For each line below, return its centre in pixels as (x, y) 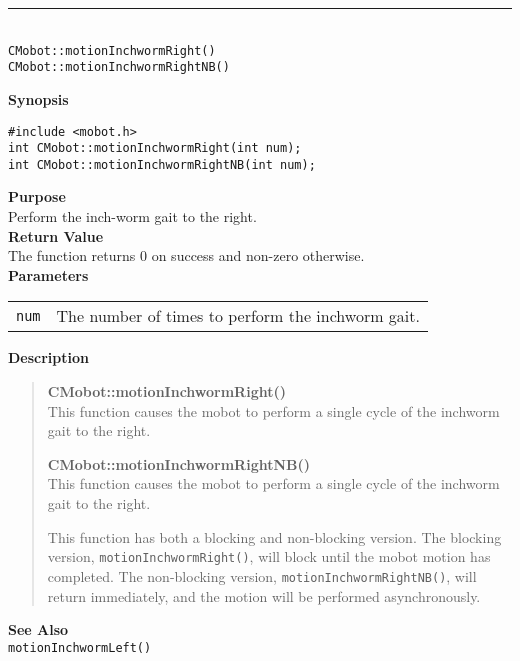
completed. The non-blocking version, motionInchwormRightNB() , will (262, 575)
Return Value (56, 235)
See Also (38, 629)
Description (49, 357)
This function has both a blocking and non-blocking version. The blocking (274, 536)
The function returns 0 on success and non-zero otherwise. (186, 255)
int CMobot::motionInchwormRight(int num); (155, 148)
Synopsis (38, 98)
